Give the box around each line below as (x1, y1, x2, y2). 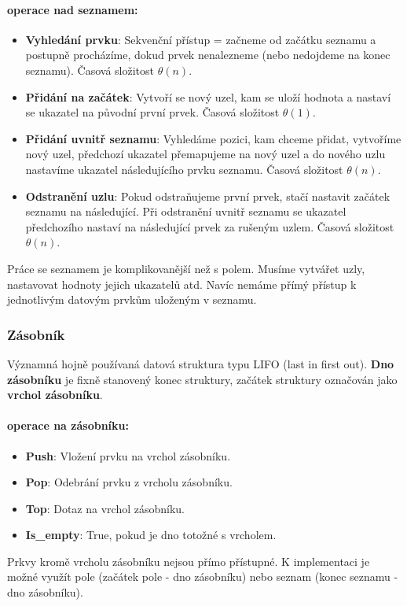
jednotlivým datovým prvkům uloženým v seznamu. (7, 291, 257, 308)
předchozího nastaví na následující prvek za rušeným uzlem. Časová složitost (25, 218, 394, 235)
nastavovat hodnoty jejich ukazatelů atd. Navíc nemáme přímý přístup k (7, 275, 357, 292)
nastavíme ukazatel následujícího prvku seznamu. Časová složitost (25, 161, 343, 177)
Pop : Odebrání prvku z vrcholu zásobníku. (25, 474, 233, 490)
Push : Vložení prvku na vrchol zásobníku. (25, 447, 231, 464)
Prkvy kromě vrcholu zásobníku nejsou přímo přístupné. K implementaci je (7, 552, 370, 569)
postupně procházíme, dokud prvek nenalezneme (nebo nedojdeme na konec (25, 46, 390, 63)
